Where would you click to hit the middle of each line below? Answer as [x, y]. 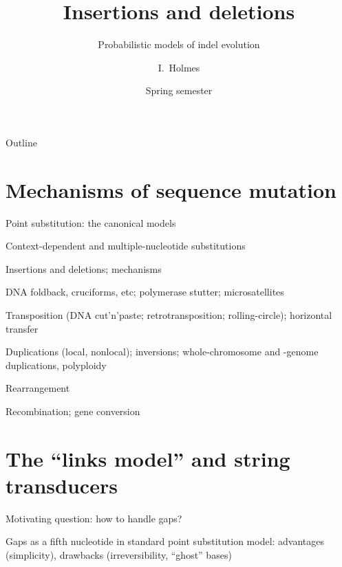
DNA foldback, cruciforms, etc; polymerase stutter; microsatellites [145, 292]
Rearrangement [38, 388]
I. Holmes [179, 67]
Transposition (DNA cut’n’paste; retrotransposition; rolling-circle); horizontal [169, 315]
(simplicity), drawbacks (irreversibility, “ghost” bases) [119, 555]
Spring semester [179, 90]
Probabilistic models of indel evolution [179, 44]
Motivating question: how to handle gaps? [94, 518]
